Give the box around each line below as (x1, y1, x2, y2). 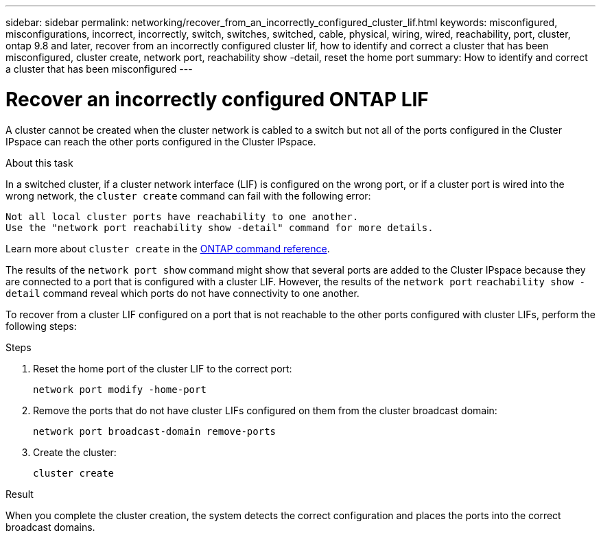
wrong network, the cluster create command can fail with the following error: (5, 189, 371, 202)
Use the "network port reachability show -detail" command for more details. (5, 222, 434, 233)
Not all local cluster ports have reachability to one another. (5, 211, 359, 222)
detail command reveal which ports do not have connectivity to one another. (5, 287, 360, 299)
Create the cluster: (33, 446, 117, 458)
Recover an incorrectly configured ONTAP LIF (5, 87, 429, 111)
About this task (5, 156, 73, 169)
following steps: (5, 320, 77, 332)
